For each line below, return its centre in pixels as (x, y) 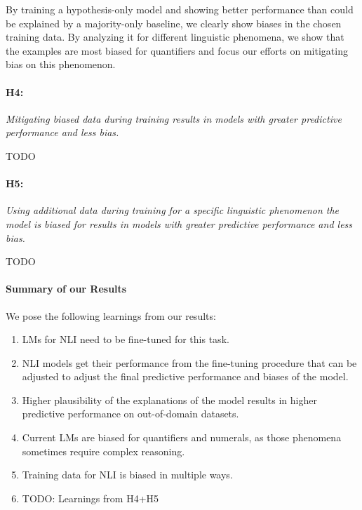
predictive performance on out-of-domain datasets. (130, 414)
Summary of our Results (66, 289)
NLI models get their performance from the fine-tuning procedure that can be (189, 362)
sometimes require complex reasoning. (103, 451)
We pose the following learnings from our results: (111, 315)
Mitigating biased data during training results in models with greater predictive (174, 118)
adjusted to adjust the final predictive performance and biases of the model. (185, 376)
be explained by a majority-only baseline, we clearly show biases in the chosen (174, 23)
